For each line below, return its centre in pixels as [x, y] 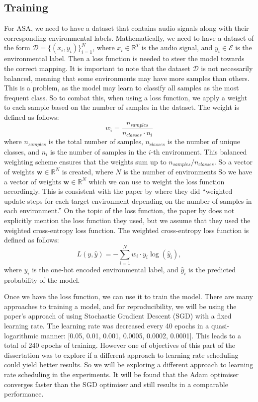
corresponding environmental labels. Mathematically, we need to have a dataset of [129, 38]
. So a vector [233, 161]
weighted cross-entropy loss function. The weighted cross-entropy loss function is [127, 230]
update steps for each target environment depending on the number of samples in [128, 201]
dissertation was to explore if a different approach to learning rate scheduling [121, 355]
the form [17, 47]
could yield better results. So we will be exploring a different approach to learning [129, 364]
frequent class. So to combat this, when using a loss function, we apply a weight [126, 97]
